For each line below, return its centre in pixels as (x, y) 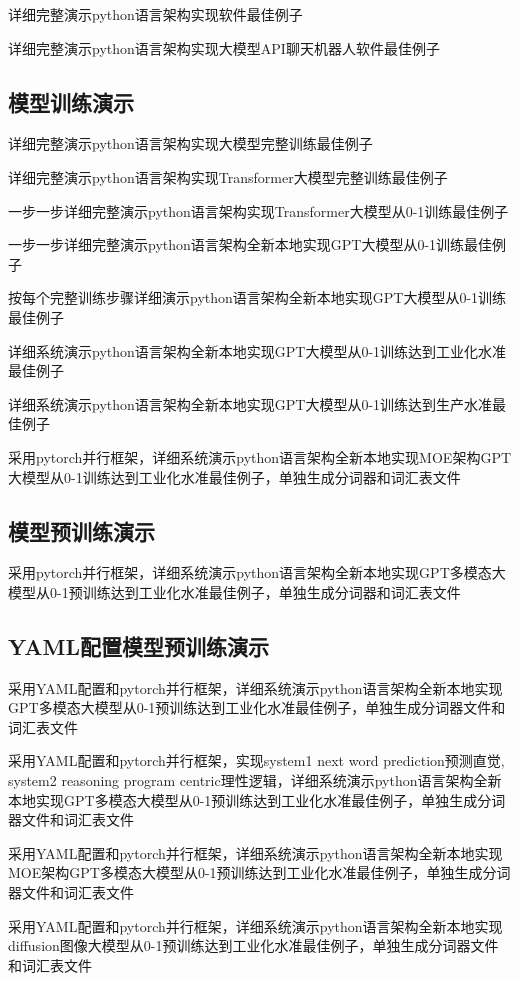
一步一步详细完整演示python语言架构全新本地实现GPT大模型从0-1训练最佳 (250, 244)
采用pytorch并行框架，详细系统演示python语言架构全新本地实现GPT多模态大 (257, 572)
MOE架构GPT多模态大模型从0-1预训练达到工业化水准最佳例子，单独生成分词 (259, 872)
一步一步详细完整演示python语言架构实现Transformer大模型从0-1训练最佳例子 (258, 210)
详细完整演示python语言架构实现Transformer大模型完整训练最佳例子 (228, 176)
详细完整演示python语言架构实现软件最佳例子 (155, 14)
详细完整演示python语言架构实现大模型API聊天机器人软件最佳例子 (224, 47)
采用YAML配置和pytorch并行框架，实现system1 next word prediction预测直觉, (256, 760)
